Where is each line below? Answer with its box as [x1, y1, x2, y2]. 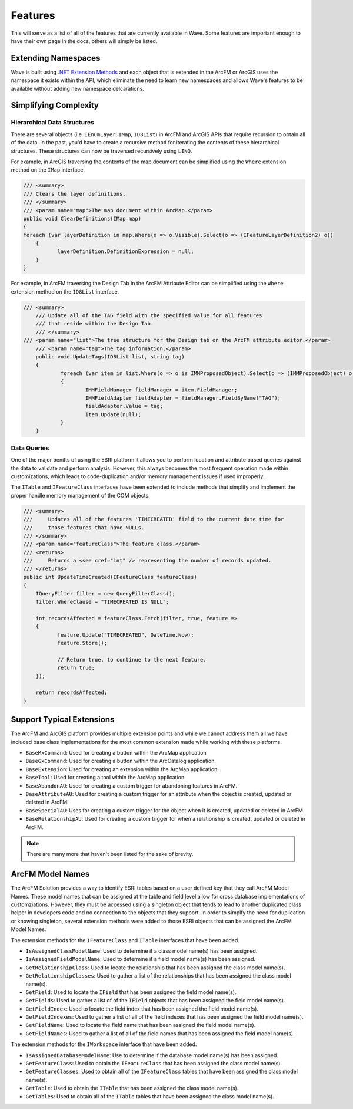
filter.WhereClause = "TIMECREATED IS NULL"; [35, 598, 169, 605]
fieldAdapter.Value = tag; [85, 403, 163, 410]
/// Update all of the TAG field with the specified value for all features [35, 312, 262, 318]
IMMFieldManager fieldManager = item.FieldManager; [85, 386, 238, 393]
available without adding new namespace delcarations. [11, 85, 144, 92]
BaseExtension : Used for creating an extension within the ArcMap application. [25, 765, 219, 772]
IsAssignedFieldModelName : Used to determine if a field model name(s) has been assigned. [25, 956, 256, 963]
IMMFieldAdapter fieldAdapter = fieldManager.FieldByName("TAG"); [85, 394, 281, 401]
